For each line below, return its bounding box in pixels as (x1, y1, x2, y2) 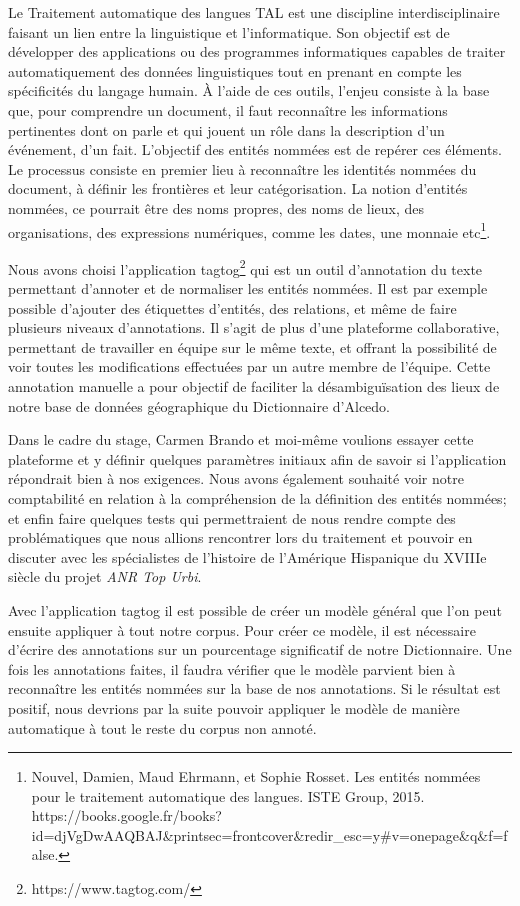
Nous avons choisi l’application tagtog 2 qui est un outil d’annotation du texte (8, 255, 483, 279)
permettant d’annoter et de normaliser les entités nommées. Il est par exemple (8, 278, 488, 299)
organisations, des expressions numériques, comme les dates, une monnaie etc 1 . (8, 218, 491, 242)
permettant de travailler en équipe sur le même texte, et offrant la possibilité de (8, 336, 497, 357)
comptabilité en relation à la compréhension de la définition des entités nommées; (8, 487, 507, 508)
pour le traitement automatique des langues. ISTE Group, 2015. (31, 785, 425, 806)
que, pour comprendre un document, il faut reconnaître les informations (8, 99, 448, 120)
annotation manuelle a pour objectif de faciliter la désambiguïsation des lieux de (8, 376, 500, 396)
